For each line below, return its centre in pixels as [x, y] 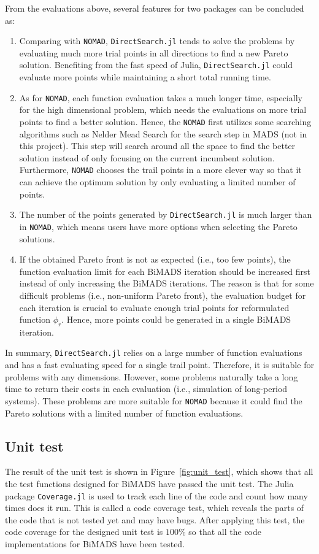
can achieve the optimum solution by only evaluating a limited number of [157, 182]
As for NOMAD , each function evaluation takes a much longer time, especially [161, 97]
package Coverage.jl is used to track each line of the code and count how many [156, 495]
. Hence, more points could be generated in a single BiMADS [176, 319]
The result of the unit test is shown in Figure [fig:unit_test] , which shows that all [159, 471]
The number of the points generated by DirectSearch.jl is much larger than [166, 214]
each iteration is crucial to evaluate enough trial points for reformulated [154, 307]
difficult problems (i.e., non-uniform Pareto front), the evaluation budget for [163, 295]
